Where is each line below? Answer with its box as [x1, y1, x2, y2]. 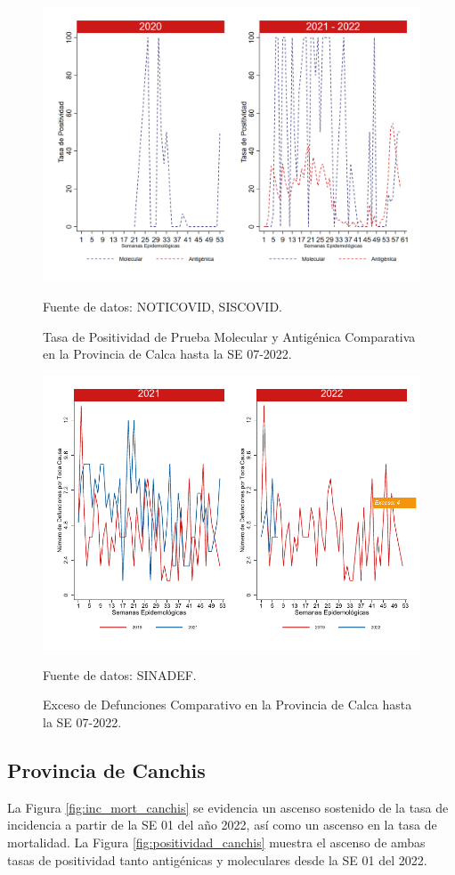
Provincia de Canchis [7, 756, 206, 783]
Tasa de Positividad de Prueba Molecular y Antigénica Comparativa [43, 327, 416, 345]
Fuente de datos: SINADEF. [43, 665, 197, 684]
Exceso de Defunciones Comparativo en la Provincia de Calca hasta [43, 695, 412, 714]
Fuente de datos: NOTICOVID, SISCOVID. [43, 297, 282, 316]
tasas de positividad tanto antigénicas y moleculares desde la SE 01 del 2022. [7, 850, 427, 869]
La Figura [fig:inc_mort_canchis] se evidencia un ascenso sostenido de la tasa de [7, 798, 449, 816]
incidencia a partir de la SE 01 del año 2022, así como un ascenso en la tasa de [7, 815, 437, 834]
